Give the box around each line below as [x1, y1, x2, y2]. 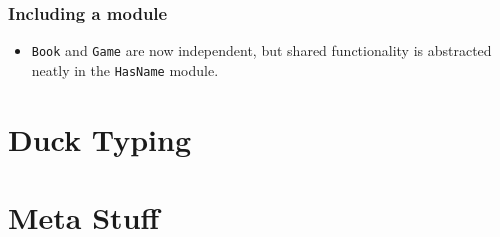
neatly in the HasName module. [31, 59, 219, 80]
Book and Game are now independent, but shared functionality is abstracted [31, 40, 492, 61]
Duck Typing [8, 118, 192, 159]
